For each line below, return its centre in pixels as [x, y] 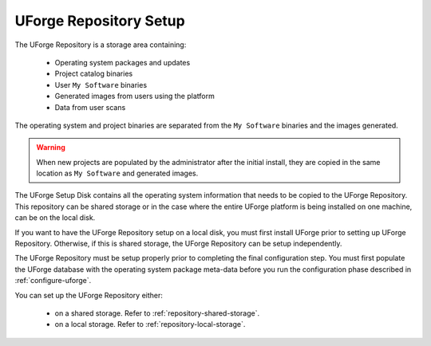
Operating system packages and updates [123, 62]
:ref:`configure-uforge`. [53, 281]
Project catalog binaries [94, 74]
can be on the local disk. [55, 218]
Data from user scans [90, 107]
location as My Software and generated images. [117, 173]
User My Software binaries [101, 85]
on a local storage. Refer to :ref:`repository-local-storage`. [150, 324]
